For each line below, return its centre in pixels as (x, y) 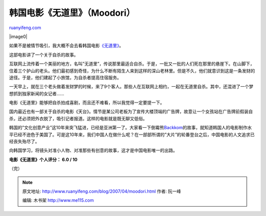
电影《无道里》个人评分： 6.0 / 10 (43, 159)
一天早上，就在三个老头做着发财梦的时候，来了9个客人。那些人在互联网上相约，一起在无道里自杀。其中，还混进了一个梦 (131, 87)
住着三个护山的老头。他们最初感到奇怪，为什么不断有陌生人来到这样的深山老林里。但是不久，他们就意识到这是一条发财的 (132, 71)
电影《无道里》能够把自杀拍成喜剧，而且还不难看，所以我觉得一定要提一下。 (87, 103)
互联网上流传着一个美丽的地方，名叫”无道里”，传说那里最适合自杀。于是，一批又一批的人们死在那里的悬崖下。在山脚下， (132, 64)
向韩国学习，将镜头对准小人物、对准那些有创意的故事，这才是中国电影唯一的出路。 (93, 150)
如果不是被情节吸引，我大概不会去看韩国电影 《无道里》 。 (66, 46)
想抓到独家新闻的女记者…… (37, 93)
